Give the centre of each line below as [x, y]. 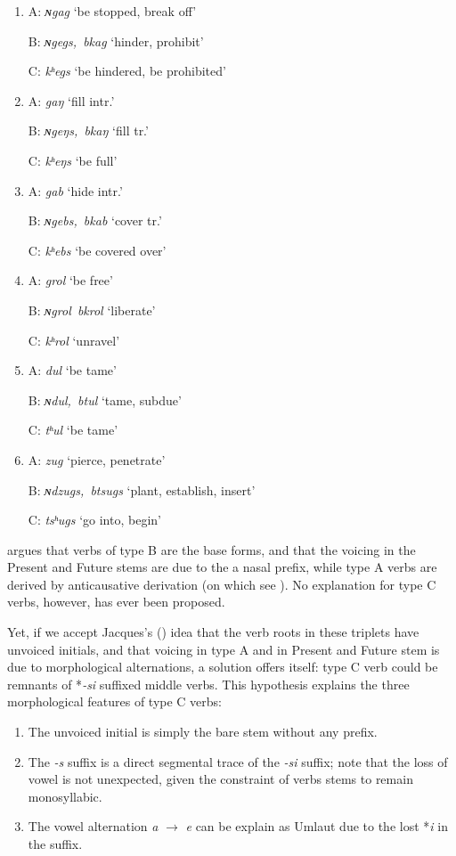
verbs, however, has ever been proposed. [116, 602]
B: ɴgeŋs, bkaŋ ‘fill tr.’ [88, 130]
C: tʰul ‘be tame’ [73, 430]
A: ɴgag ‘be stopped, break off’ [112, 11]
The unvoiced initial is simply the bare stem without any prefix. [203, 732]
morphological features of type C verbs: [114, 701]
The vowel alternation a [93, 826]
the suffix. [55, 844]
